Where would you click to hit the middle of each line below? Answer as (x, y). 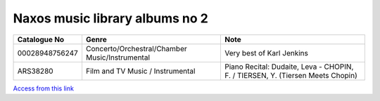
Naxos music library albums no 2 (111, 18)
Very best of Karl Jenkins (266, 53)
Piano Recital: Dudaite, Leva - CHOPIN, (289, 67)
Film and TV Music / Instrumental (140, 71)
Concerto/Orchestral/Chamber (136, 48)
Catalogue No (41, 39)
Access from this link (43, 88)
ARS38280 (35, 71)
